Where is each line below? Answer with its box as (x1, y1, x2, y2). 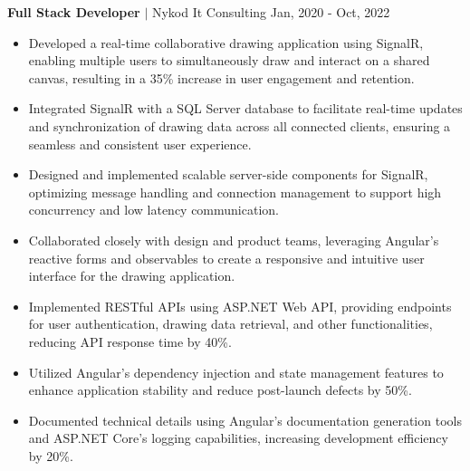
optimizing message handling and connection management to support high (28, 182, 442, 201)
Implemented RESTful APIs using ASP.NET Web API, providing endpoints (28, 296, 452, 315)
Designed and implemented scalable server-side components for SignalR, (28, 165, 428, 184)
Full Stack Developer (7, 3, 140, 21)
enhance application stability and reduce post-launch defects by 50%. (28, 380, 412, 399)
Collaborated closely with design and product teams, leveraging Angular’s (28, 230, 439, 249)
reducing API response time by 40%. (28, 332, 232, 351)
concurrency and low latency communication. (28, 200, 279, 219)
